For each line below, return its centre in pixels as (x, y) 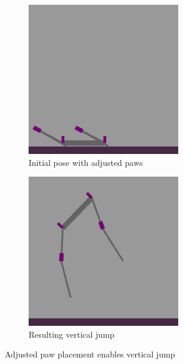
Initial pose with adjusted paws (86, 162)
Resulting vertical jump (72, 334)
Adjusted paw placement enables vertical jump (90, 354)
